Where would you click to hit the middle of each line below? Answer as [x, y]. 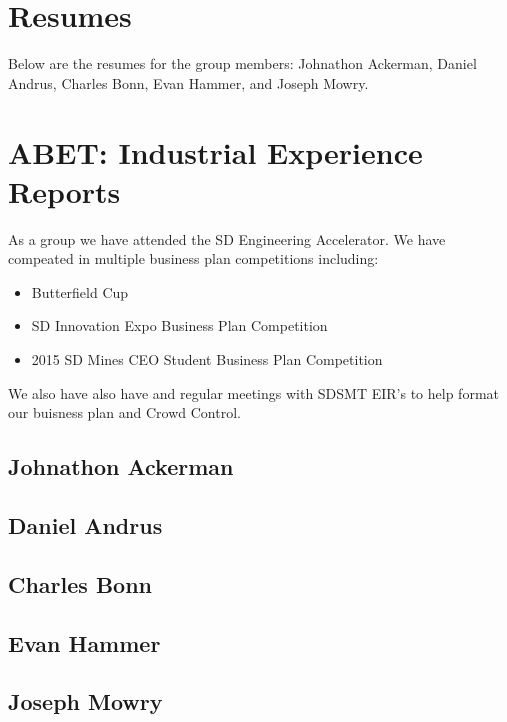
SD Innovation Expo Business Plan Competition [179, 325]
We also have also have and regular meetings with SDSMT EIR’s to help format [253, 392]
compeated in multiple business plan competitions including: [193, 258]
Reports [64, 190]
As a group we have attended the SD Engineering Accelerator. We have [227, 238]
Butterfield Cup [80, 291]
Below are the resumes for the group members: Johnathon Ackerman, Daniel [242, 63]
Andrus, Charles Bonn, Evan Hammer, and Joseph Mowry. [188, 82]
